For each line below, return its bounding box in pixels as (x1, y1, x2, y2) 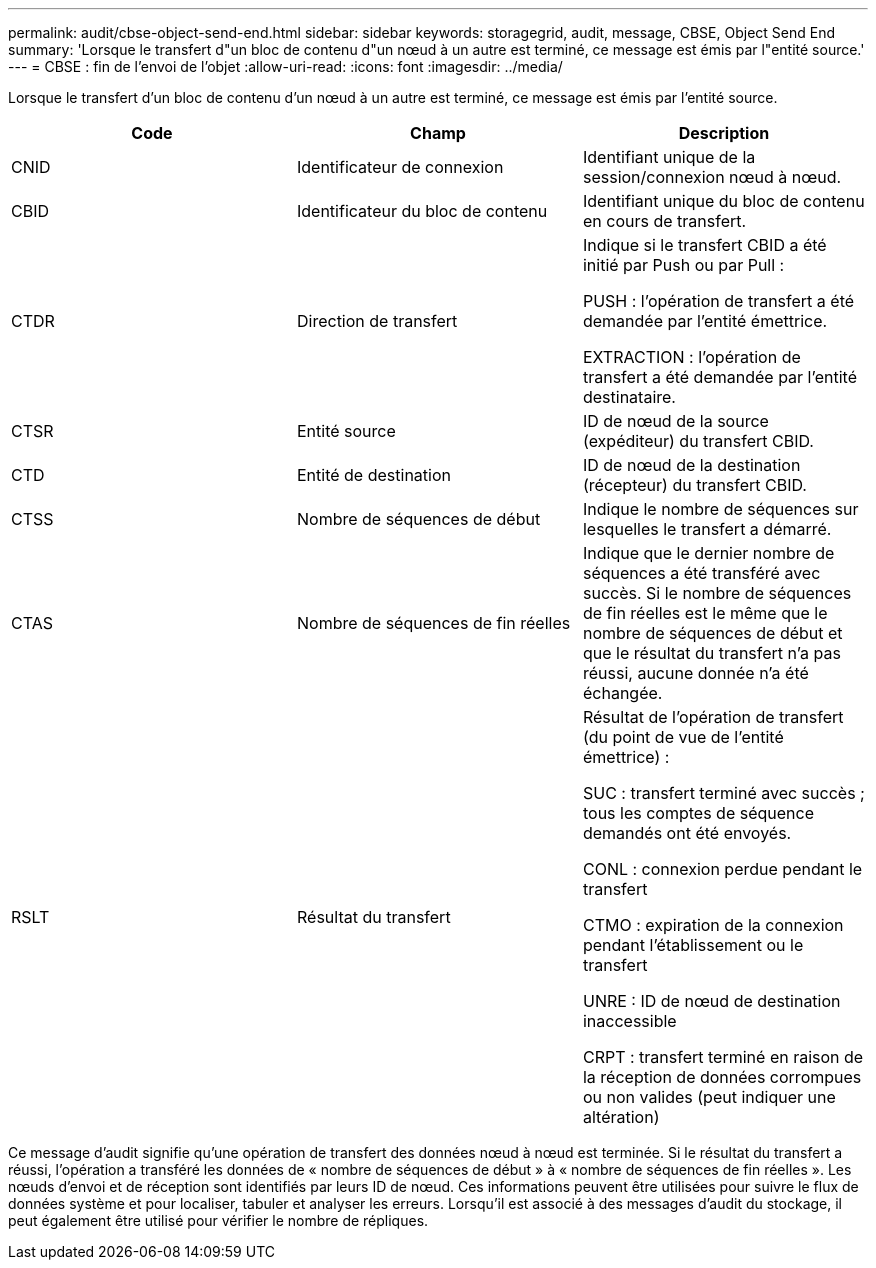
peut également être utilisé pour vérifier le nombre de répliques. (8, 1212, 429, 1229)
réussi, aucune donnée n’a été (582, 663, 809, 683)
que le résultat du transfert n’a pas (582, 643, 841, 663)
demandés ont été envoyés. (582, 823, 792, 843)
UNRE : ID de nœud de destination (582, 991, 841, 1011)
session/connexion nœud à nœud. (582, 167, 842, 187)
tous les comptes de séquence (582, 803, 814, 823)
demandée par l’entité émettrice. (582, 311, 828, 331)
